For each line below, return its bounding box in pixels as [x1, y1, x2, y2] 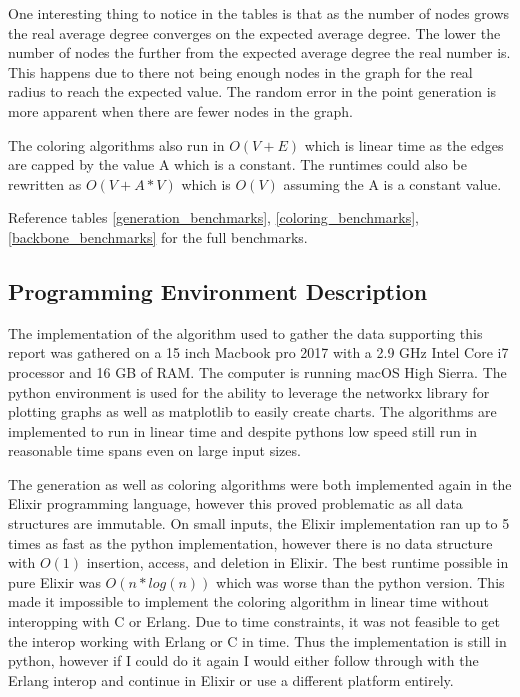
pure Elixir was [8, 571, 101, 592]
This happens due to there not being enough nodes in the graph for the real [8, 61, 473, 82]
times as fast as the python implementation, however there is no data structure [8, 532, 493, 553]
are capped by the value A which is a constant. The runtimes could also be [8, 154, 467, 175]
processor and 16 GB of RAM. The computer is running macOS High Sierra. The [8, 361, 507, 382]
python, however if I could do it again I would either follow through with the [8, 650, 479, 671]
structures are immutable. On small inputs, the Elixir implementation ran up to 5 [8, 513, 510, 534]
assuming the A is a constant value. [283, 173, 502, 194]
